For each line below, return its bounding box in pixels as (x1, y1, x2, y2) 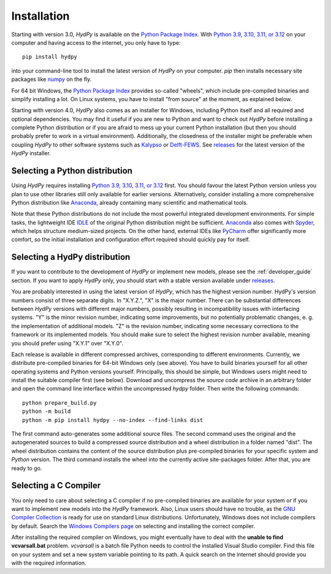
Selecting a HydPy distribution (11, 252, 131, 262)
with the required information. (11, 559, 86, 567)
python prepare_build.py (22, 399, 97, 406)
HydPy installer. (11, 150, 51, 157)
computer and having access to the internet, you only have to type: (11, 39, 181, 46)
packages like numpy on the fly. (11, 75, 92, 83)
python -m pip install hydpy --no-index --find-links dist (22, 416, 204, 423)
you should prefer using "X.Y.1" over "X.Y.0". (11, 339, 124, 346)
